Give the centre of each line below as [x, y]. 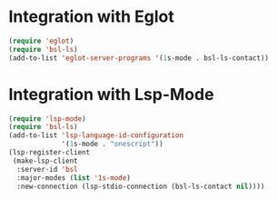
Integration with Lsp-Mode [111, 94]
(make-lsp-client [45, 161]
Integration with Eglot [91, 17]
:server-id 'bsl [47, 169]
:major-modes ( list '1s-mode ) [74, 178]
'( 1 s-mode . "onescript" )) [113, 144]
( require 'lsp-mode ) [48, 119]
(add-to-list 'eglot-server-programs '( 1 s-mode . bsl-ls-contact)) [139, 58]
